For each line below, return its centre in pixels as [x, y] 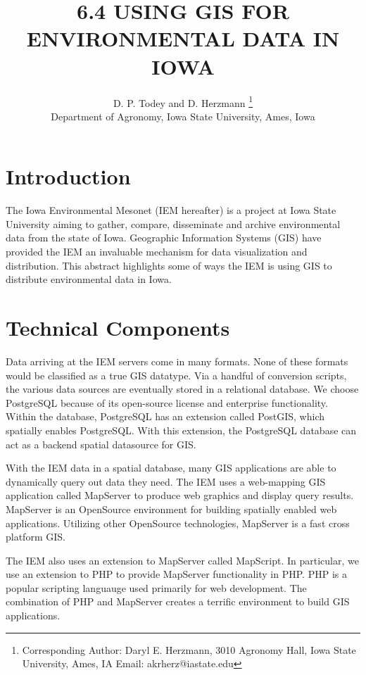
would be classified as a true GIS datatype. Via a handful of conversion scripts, [176, 375]
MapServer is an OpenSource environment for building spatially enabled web [171, 509]
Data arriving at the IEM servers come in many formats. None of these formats [177, 361]
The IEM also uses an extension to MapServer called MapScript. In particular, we [182, 560]
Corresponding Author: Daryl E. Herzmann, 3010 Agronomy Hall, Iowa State [189, 649]
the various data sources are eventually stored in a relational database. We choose [182, 389]
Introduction [68, 176]
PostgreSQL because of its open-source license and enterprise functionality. [167, 402]
